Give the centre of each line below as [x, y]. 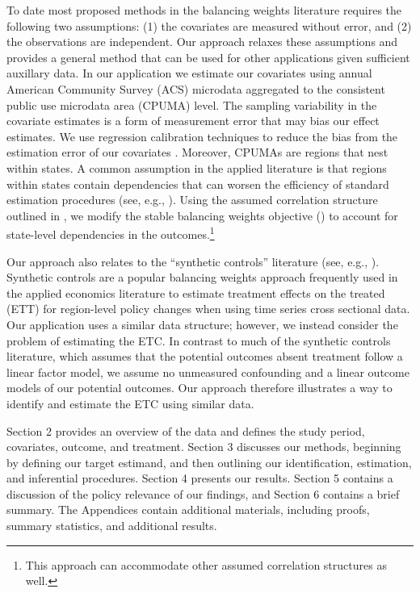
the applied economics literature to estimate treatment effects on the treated [196, 292]
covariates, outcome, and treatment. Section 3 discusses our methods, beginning [204, 447]
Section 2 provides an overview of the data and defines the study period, [186, 430]
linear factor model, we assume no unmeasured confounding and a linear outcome [208, 372]
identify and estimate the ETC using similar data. [130, 403]
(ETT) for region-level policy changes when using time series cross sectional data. [208, 309]
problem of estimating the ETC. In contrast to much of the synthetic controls [199, 340]
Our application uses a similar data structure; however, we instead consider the [202, 324]
